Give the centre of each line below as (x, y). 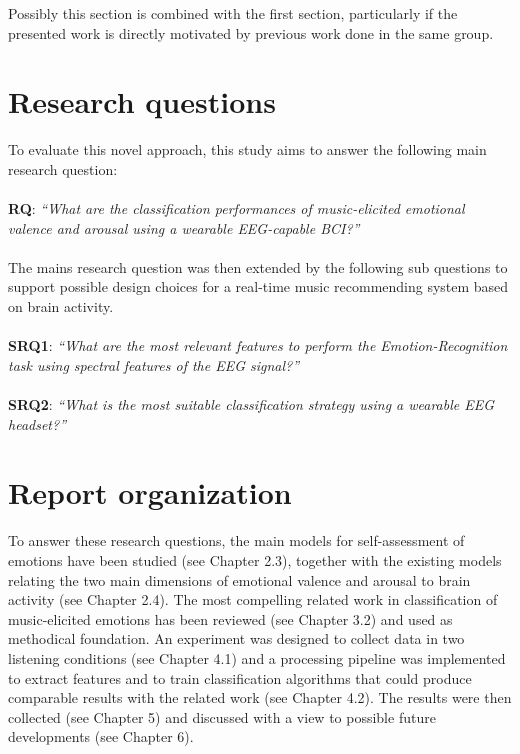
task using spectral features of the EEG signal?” (154, 364)
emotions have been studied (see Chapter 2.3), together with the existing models (255, 559)
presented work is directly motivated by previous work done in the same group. (251, 32)
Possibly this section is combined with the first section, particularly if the (233, 13)
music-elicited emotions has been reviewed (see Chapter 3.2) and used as (230, 618)
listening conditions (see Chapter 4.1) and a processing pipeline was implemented (257, 657)
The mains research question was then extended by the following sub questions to (258, 266)
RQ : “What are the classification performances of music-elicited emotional (236, 208)
